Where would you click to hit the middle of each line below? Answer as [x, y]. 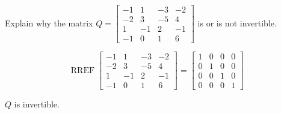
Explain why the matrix [49, 22]
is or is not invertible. [237, 22]
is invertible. [37, 104]
